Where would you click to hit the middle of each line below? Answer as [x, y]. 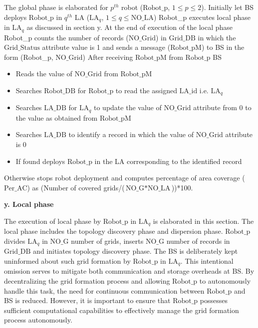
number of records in [198, 241]
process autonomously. [38, 320]
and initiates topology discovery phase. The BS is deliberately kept [135, 251]
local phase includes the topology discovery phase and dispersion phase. [114, 231]
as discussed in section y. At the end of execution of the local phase [130, 27]
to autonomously [225, 281]
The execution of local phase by [53, 221]
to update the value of [128, 107]
